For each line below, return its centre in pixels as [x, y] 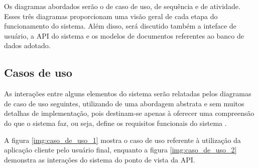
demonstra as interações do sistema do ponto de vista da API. [100, 159]
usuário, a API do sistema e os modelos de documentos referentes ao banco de [124, 35]
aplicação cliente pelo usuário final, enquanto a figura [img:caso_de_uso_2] [120, 150]
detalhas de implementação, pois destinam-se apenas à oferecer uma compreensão [129, 113]
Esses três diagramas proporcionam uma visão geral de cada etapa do [111, 16]
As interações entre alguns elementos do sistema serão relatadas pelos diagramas [128, 94]
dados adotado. [27, 45]
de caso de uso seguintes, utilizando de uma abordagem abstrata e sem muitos [124, 103]
